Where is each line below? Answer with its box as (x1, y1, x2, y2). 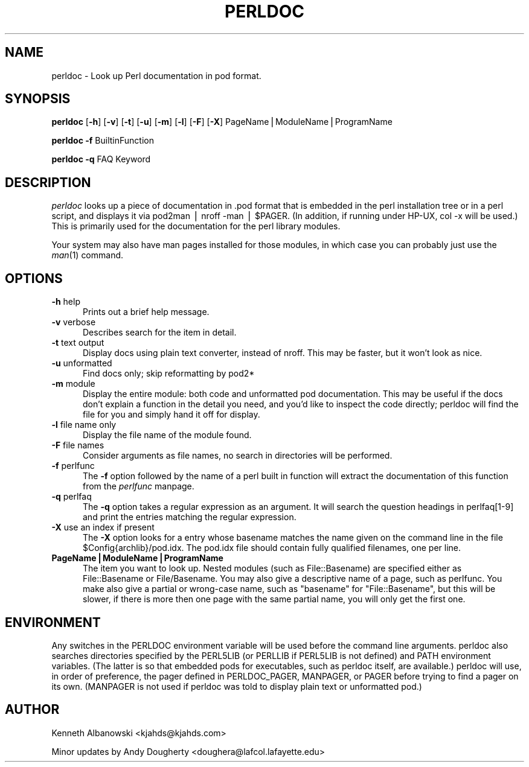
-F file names (51, 440, 104, 451)
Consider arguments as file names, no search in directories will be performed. (83, 450, 393, 461)
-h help (51, 296, 80, 307)
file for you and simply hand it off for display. (83, 409, 260, 420)
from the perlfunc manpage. (83, 481, 194, 492)
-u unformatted (51, 358, 112, 369)
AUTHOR (5, 702, 60, 718)
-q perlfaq (51, 491, 92, 502)
